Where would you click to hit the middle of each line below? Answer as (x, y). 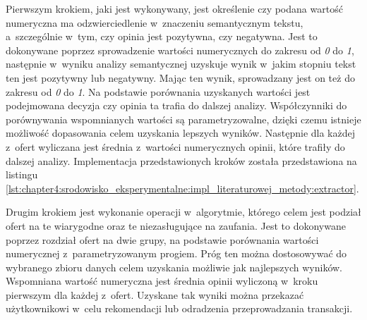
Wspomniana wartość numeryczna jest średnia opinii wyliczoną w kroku (162, 281)
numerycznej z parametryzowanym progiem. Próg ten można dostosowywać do (176, 253)
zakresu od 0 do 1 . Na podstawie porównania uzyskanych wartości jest (158, 91)
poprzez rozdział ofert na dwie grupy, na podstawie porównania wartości (162, 239)
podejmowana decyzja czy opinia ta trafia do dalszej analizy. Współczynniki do (176, 105)
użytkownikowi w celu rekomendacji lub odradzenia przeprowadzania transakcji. (179, 308)
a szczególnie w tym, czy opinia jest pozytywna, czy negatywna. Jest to (162, 36)
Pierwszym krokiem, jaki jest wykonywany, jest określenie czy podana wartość (174, 8)
